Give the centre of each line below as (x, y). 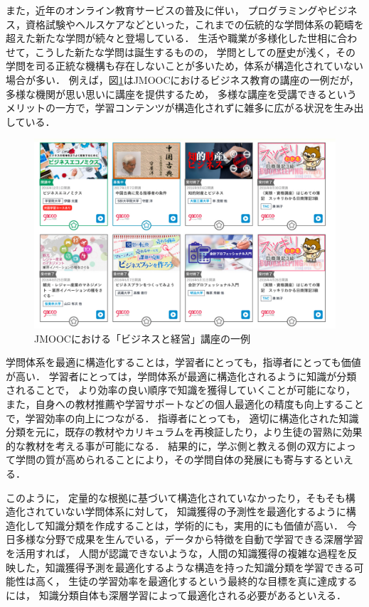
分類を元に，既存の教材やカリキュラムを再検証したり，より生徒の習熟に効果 (184, 432)
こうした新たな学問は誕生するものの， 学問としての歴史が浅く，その (195, 52)
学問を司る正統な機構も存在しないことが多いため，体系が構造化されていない (184, 66)
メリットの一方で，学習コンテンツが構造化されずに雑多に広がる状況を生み (180, 108)
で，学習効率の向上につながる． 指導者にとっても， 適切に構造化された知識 (182, 418)
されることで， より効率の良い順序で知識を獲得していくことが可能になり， (181, 390)
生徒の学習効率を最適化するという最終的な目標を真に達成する (213, 581)
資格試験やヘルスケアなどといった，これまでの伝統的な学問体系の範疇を (194, 24)
